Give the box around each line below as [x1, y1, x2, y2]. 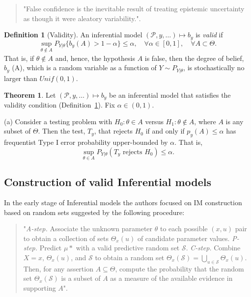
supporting [23, 282, 56, 293]
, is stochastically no [183, 62, 245, 73]
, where [194, 116, 216, 126]
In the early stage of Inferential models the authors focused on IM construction [4, 197, 242, 207]
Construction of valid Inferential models [4, 174, 212, 189]
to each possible [160, 223, 208, 234]
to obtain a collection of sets [23, 233, 109, 243]
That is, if [4, 53, 34, 63]
